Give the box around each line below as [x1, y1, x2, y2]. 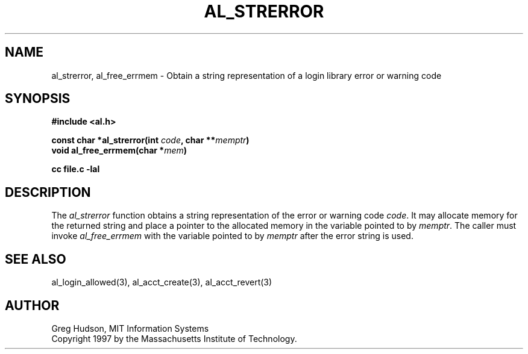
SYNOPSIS [5, 91, 71, 107]
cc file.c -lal [51, 164, 100, 175]
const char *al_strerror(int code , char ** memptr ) [51, 135, 250, 146]
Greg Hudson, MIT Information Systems [51, 323, 209, 334]
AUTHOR [5, 297, 60, 313]
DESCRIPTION [5, 184, 91, 200]
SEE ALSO [5, 251, 66, 267]
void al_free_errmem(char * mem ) [51, 145, 187, 156]
